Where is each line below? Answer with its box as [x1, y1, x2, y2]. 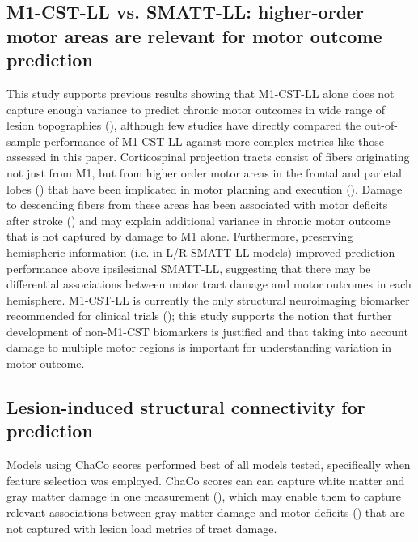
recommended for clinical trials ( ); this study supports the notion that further [6, 307, 392, 324]
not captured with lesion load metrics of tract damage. [6, 519, 277, 536]
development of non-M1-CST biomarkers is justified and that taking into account [6, 322, 408, 339]
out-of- [364, 117, 398, 134]
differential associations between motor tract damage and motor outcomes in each [6, 275, 412, 292]
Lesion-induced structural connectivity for [6, 395, 365, 420]
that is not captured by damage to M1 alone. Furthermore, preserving [6, 228, 353, 245]
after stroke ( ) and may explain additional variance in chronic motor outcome [6, 211, 391, 228]
